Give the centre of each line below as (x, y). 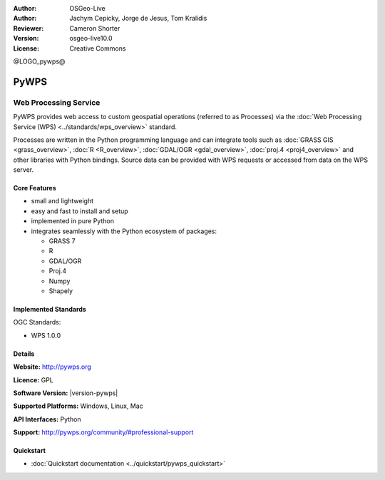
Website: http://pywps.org (52, 367)
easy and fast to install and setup (79, 211)
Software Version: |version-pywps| (66, 393)
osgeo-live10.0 (91, 39)
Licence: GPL (33, 380)
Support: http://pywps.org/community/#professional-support (103, 432)
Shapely (61, 291)
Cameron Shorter (95, 28)
